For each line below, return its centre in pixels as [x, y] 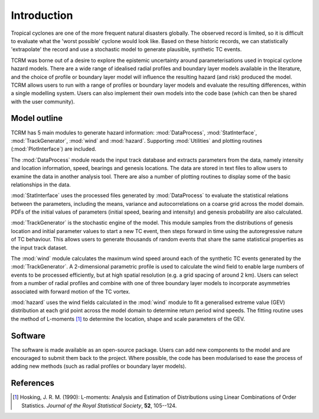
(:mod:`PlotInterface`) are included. [54, 149]
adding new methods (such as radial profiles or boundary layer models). [99, 366]
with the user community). [43, 102]
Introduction [42, 15]
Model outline [37, 118]
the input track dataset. [39, 247]
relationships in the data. [41, 184]
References [32, 383]
